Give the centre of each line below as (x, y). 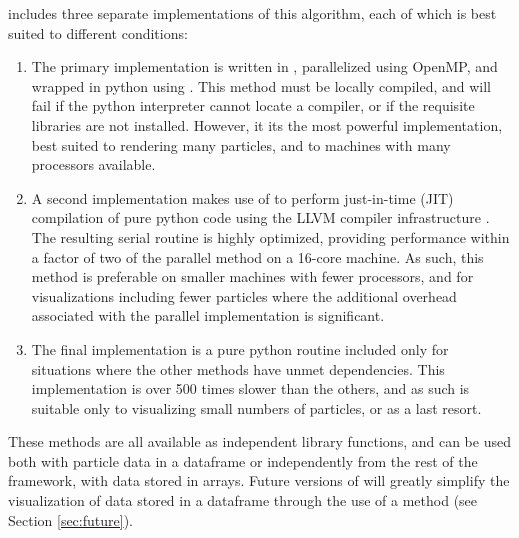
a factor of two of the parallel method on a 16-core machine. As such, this (257, 256)
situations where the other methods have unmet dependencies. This (238, 368)
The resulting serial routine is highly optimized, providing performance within (270, 236)
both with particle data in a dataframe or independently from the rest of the (243, 460)
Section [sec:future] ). (70, 519)
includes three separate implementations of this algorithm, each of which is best (252, 13)
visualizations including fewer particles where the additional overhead (244, 295)
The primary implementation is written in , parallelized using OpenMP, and (264, 66)
